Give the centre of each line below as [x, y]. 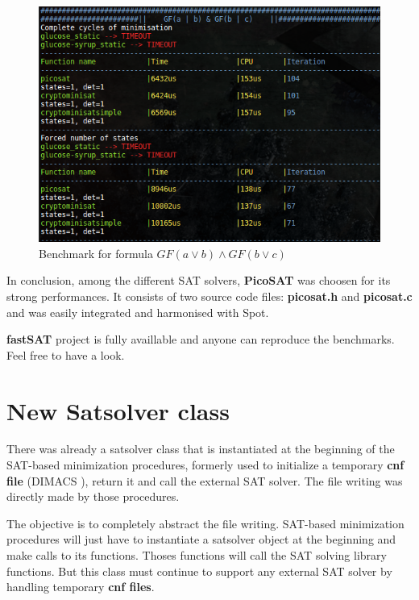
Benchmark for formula [96, 253]
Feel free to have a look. [66, 354]
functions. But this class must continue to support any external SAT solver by [199, 571]
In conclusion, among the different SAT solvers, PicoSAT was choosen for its [199, 280]
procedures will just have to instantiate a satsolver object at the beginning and [201, 539]
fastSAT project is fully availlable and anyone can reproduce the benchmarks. [201, 339]
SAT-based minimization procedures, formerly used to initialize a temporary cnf [205, 465]
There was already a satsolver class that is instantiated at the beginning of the [201, 449]
